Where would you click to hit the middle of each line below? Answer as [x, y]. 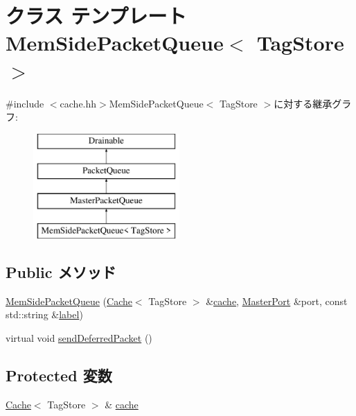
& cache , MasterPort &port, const [277, 301]
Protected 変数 [59, 375]
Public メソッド [61, 271]
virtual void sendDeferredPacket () [79, 337]
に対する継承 [303, 103]
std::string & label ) [44, 314]
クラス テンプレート [96, 16]
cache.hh [78, 103]
